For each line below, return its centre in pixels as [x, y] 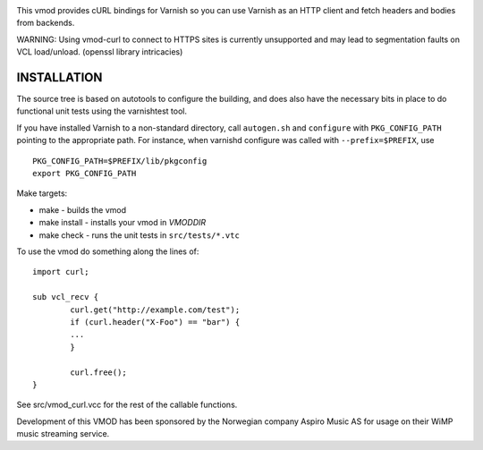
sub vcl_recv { [66, 297]
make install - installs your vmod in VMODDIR [123, 223]
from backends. [46, 23]
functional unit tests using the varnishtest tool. [102, 111]
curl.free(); [98, 372]
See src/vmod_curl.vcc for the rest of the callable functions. [127, 405]
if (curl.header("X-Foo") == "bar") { [155, 322]
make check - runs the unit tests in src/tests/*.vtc [140, 235]
